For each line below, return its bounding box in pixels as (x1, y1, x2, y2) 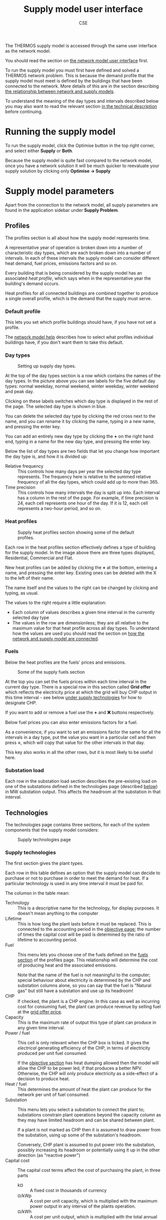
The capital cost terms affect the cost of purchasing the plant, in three (17, 1167, 161, 1173)
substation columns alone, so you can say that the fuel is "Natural (17, 983, 152, 989)
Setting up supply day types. (17, 363, 76, 369)
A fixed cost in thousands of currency (30, 1188, 107, 1194)
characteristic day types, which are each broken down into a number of (5, 250, 151, 256)
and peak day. (5, 389, 34, 395)
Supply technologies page (17, 836, 71, 842)
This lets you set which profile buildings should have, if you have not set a (5, 319, 156, 325)
